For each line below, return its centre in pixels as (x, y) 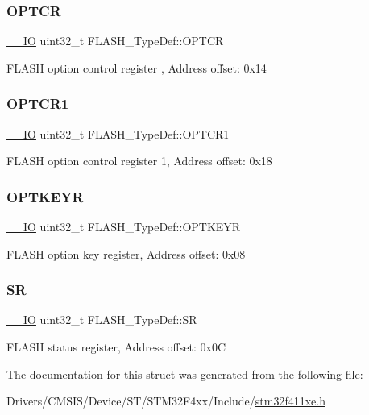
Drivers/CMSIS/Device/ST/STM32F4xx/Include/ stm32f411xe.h (166, 401)
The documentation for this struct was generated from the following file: (185, 373)
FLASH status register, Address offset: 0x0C (116, 347)
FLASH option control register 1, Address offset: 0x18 (139, 161)
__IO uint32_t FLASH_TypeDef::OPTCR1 (118, 133)
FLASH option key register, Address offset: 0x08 (126, 253)
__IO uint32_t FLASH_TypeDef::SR (102, 320)
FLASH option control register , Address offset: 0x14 (137, 67)
